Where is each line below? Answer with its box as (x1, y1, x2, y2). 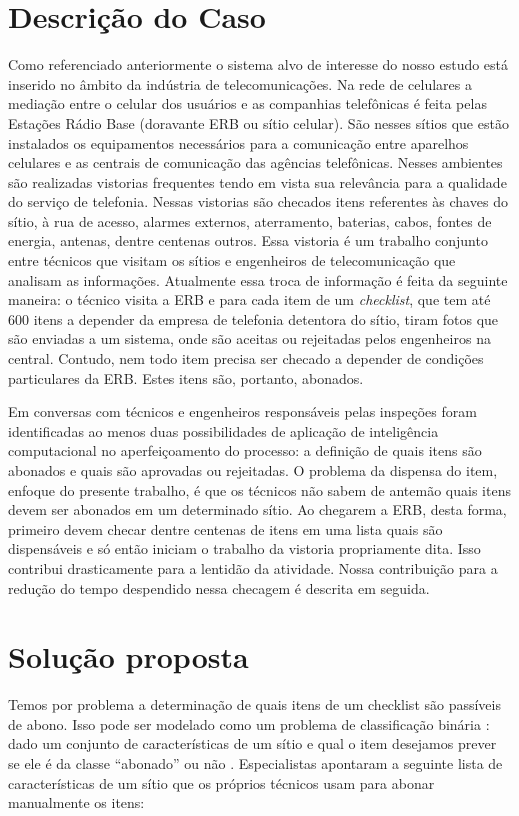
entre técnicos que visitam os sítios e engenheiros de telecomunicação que (8, 250, 456, 271)
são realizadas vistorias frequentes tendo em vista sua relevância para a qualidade (8, 171, 507, 192)
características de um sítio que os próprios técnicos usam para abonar (8, 772, 435, 793)
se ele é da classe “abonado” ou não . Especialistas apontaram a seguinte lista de (8, 753, 503, 774)
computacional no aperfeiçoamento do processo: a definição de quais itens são (8, 440, 482, 461)
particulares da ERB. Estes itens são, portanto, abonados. (8, 367, 364, 388)
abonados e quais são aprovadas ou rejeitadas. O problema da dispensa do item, (8, 460, 498, 480)
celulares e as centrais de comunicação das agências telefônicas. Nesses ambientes (8, 152, 503, 173)
